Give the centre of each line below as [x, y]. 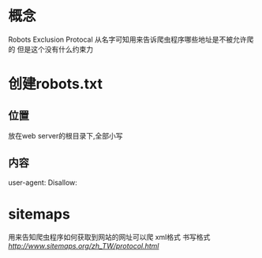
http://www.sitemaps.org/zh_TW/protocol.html [84, 245]
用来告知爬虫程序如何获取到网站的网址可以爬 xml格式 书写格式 [109, 237]
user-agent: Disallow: [43, 182]
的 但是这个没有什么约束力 [51, 49]
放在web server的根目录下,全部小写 [65, 135]
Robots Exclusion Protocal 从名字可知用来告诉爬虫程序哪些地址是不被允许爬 [131, 39]
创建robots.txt [55, 84]
